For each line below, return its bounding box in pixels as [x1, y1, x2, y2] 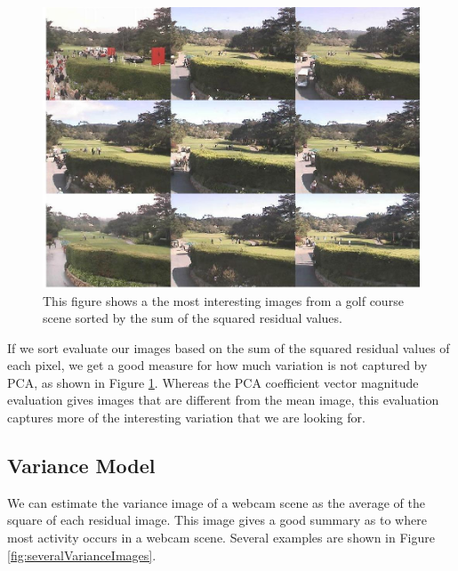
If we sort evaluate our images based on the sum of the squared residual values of [7, 338, 450, 357]
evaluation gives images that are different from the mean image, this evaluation [7, 390, 439, 409]
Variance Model [7, 452, 156, 479]
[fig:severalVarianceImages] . [7, 545, 157, 564]
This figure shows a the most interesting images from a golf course [43, 291, 404, 310]
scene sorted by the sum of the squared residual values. [43, 309, 342, 327]
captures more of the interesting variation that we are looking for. [7, 408, 366, 427]
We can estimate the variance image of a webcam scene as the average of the [7, 493, 425, 511]
